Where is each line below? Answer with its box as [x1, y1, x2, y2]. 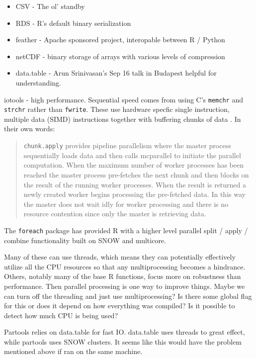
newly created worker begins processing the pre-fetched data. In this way [23, 189, 246, 199]
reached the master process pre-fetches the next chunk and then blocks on [23, 169, 249, 179]
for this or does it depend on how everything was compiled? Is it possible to [4, 300, 235, 311]
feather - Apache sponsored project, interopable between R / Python [15, 34, 225, 45]
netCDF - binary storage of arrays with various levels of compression [15, 51, 225, 61]
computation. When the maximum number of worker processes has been [23, 160, 244, 170]
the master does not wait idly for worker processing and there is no [23, 198, 229, 209]
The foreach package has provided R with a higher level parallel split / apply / [4, 225, 248, 235]
